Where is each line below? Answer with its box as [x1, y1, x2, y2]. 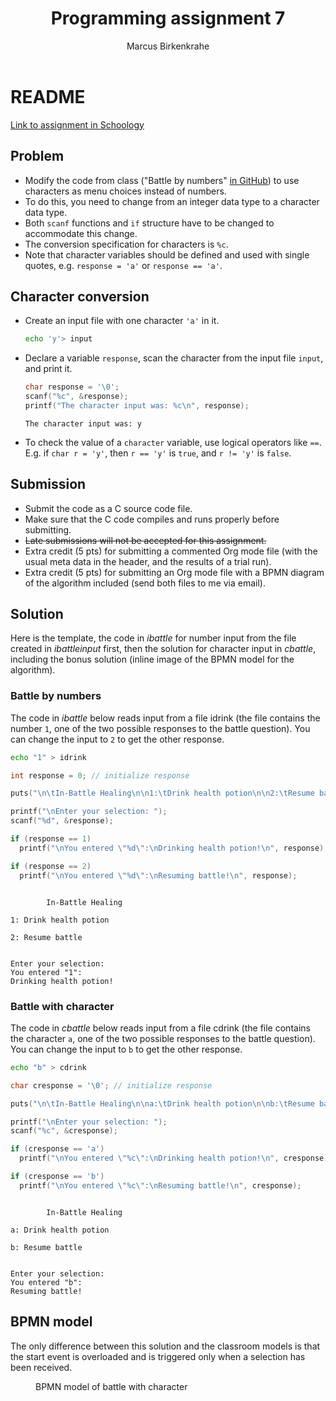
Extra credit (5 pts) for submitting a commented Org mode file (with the [24, 545, 318, 557]
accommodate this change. [24, 227, 138, 239]
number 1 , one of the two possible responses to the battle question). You [10, 722, 311, 734]
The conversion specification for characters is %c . [24, 238, 229, 250]
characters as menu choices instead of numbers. [24, 185, 227, 197]
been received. [10, 1361, 73, 1373]
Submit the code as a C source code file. [24, 502, 193, 514]
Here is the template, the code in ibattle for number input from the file [10, 632, 297, 644]
